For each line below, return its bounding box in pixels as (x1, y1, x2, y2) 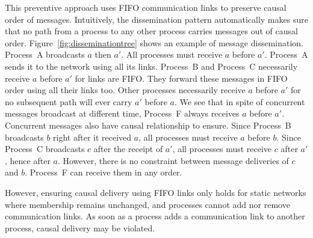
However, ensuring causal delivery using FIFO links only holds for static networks (5, 186, 306, 198)
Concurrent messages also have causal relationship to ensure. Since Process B (5, 118, 291, 131)
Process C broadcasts (5, 142, 85, 155)
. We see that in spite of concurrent (175, 95, 305, 108)
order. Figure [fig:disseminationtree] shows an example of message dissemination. (5, 36, 304, 49)
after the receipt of (93, 142, 163, 155)
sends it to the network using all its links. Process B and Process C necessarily (5, 59, 298, 72)
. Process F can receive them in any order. (25, 166, 182, 178)
